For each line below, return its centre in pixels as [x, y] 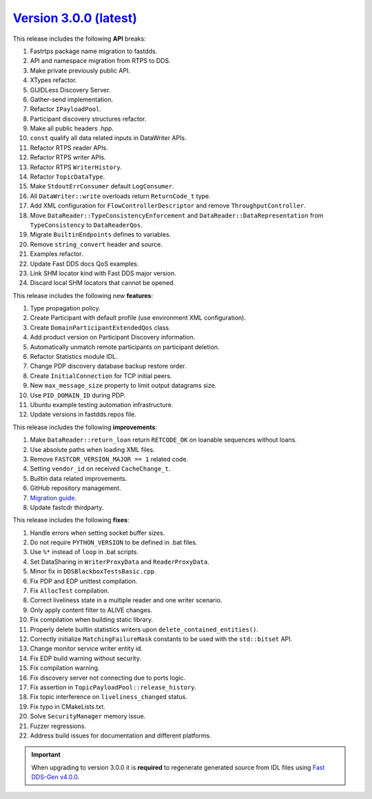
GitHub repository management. [76, 488]
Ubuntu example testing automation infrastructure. [102, 405]
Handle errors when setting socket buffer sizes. [97, 533]
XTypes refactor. [53, 80]
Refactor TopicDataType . [68, 177]
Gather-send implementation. [72, 99]
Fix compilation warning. [65, 668]
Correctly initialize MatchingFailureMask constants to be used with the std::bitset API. [161, 639]
